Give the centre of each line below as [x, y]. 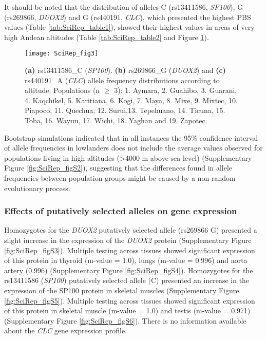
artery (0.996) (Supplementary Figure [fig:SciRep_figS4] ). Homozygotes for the [129, 270]
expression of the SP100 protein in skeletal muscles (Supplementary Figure [122, 290]
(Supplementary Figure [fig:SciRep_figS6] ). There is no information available [125, 320]
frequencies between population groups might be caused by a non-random [120, 177]
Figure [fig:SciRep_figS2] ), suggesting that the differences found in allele [118, 168]
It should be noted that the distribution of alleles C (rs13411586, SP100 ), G [124, 7]
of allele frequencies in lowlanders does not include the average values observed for [133, 148]
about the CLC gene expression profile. [66, 331]
